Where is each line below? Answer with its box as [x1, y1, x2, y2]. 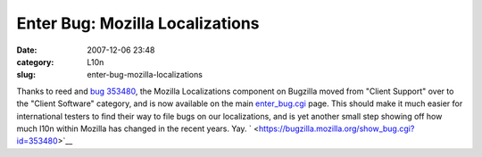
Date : [16, 45, 37, 55]
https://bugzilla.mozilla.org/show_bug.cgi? [259, 123, 415, 134]
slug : [16, 70, 36, 80]
